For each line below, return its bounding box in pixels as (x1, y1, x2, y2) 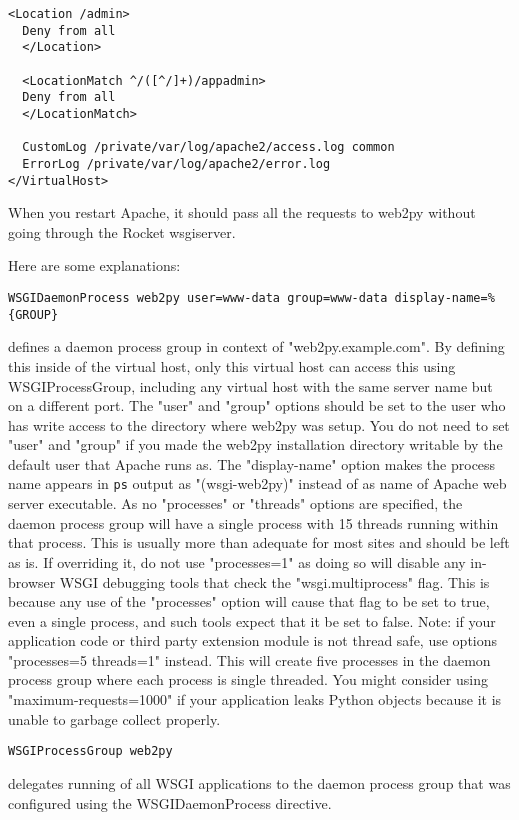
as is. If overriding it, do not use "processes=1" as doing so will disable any (8, 551, 466, 572)
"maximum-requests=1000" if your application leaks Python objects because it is (8, 689, 502, 710)
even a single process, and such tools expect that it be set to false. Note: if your (8, 610, 496, 631)
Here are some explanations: (8, 255, 181, 276)
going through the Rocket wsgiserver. (8, 221, 236, 242)
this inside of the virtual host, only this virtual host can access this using (8, 355, 456, 376)
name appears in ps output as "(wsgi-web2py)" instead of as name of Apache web (8, 473, 507, 494)
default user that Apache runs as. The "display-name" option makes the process (8, 453, 496, 474)
